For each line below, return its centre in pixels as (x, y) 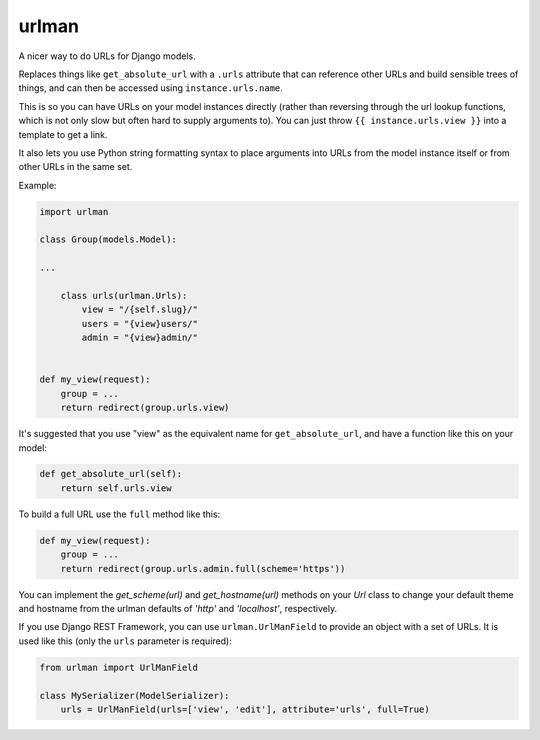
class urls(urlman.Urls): (124, 295)
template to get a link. (63, 134)
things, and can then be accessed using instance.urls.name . (151, 88)
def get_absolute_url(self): (111, 474)
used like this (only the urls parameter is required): (125, 641)
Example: (37, 185)
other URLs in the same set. (75, 167)
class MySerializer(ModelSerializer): (134, 695)
